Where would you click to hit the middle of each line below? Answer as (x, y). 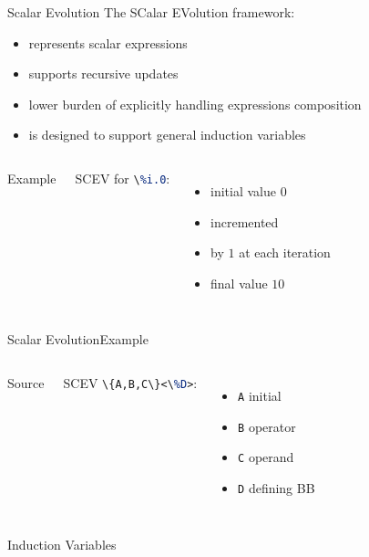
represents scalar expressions (108, 42)
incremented (245, 221)
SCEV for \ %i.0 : (123, 178)
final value (239, 283)
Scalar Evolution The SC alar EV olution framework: (151, 12)
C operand (266, 457)
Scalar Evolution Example (78, 339)
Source (26, 382)
